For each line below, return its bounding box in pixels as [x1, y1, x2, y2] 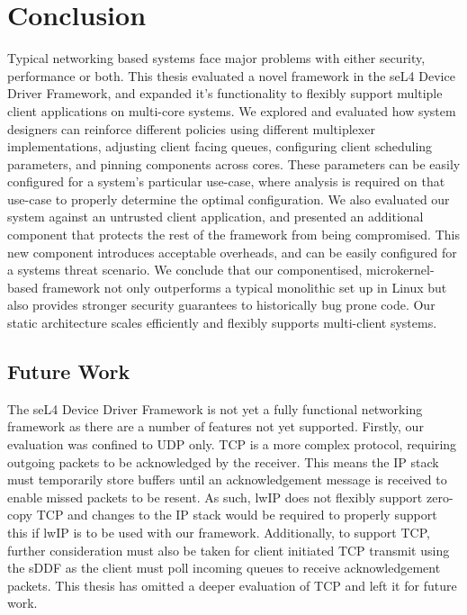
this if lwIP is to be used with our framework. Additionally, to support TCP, [7, 522, 430, 541]
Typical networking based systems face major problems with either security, [7, 49, 426, 68]
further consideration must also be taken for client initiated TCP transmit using [7, 540, 450, 559]
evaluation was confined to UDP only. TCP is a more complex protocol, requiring [7, 435, 457, 454]
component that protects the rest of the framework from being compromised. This [7, 225, 460, 244]
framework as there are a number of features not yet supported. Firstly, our [7, 417, 424, 436]
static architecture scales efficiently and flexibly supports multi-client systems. [7, 313, 437, 332]
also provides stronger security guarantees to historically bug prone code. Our [7, 295, 436, 314]
